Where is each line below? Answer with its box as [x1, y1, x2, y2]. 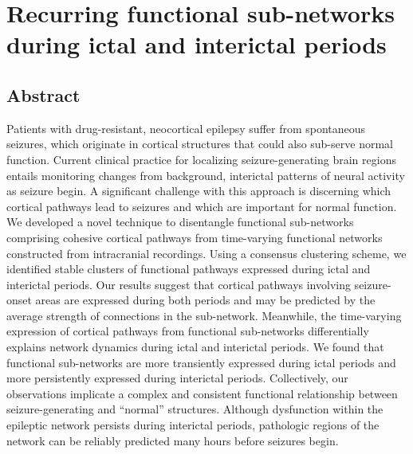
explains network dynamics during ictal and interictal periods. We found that [6, 339, 384, 355]
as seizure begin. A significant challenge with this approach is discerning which [6, 182, 391, 199]
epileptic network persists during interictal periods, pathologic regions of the [6, 417, 380, 433]
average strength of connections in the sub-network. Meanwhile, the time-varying [6, 307, 402, 323]
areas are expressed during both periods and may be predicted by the [35, 292, 376, 308]
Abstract [6, 82, 81, 107]
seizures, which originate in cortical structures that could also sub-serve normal [6, 135, 393, 152]
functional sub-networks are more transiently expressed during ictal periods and [6, 354, 396, 370]
